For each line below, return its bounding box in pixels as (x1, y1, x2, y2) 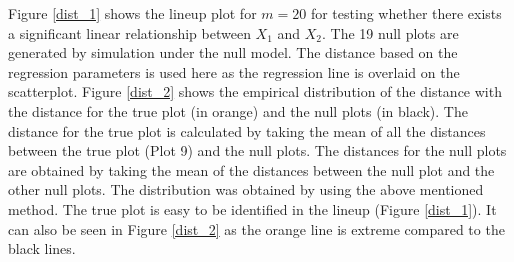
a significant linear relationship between (8, 22, 251, 43)
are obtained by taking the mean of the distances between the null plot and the (8, 159, 495, 180)
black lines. (8, 238, 76, 259)
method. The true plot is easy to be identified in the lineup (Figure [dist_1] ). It (8, 198, 497, 219)
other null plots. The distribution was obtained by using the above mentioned (8, 179, 484, 200)
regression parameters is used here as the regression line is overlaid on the (8, 61, 460, 82)
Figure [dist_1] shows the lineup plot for (8, 3, 257, 23)
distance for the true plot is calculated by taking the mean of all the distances (8, 120, 486, 141)
